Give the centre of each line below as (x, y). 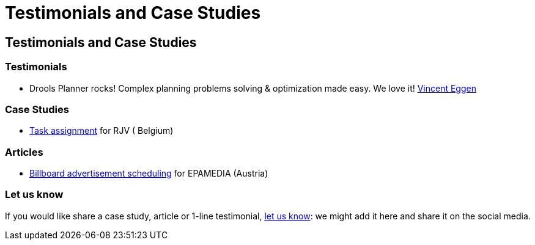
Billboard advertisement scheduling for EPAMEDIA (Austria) (149, 174)
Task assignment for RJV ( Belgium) (101, 131)
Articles (24, 152)
